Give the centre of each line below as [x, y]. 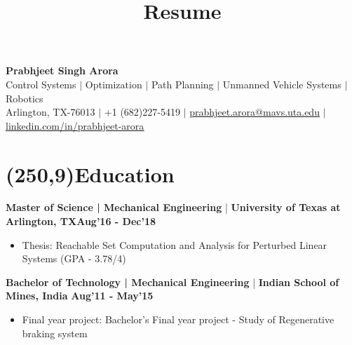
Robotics [25, 98]
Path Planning [182, 84]
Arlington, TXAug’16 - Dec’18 [81, 221]
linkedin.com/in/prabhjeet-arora [75, 125]
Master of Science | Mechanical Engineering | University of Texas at [173, 207]
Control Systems [41, 84]
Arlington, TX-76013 [50, 112]
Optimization [114, 84]
